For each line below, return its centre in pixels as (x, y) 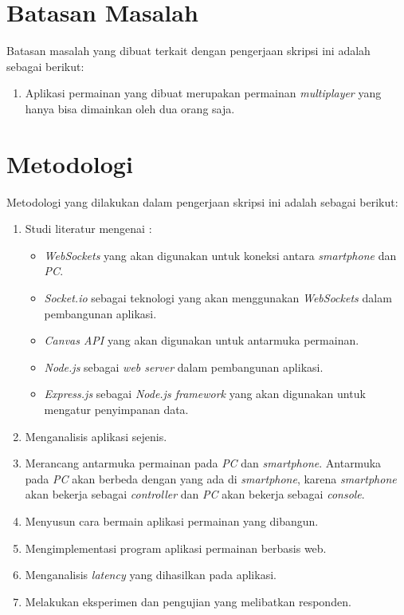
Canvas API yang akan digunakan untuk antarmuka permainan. (202, 340)
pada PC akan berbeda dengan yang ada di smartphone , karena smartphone (211, 478)
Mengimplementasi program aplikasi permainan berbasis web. (176, 548)
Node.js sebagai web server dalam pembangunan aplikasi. (184, 367)
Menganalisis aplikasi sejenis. (96, 436)
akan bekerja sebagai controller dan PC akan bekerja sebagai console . (195, 494)
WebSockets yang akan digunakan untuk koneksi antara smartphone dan (220, 255)
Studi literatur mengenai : (88, 229)
